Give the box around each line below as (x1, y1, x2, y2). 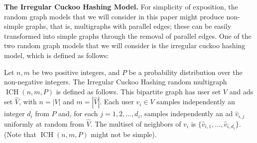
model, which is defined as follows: (4, 50, 109, 60)
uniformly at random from (4, 119, 84, 129)
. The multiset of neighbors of (90, 119, 181, 129)
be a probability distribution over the (128, 67, 243, 77)
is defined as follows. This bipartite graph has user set (56, 86, 221, 96)
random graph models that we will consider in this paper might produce (4, 11, 224, 21)
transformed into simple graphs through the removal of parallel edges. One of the (4, 30, 252, 41)
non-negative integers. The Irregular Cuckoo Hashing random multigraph (4, 76, 227, 87)
